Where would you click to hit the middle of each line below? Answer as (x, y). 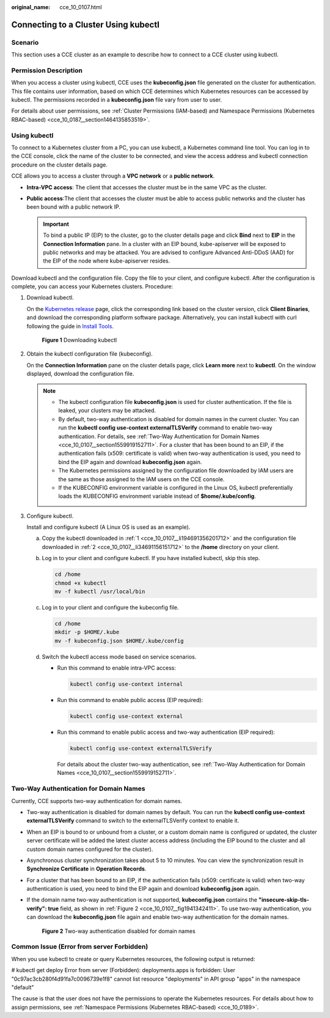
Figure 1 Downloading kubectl (79, 340)
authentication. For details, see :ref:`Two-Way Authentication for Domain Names (159, 436)
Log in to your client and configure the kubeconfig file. (110, 607)
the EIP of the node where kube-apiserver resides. (107, 261)
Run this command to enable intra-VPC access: (117, 668)
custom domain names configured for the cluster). (90, 849)
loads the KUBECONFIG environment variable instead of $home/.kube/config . (157, 496)
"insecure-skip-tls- (284, 900)
